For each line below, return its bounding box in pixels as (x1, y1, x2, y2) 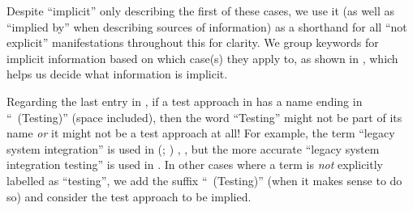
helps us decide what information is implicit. (6, 65, 228, 82)
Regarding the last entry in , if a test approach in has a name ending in (6, 92, 363, 109)
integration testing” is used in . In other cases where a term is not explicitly (6, 156, 383, 173)
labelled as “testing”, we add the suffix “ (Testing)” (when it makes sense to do (6, 171, 402, 188)
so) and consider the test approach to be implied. (6, 188, 252, 205)
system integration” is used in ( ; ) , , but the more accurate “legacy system (6, 140, 380, 157)
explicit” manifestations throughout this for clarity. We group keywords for (6, 34, 379, 51)
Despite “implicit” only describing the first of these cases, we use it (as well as (6, 2, 395, 19)
